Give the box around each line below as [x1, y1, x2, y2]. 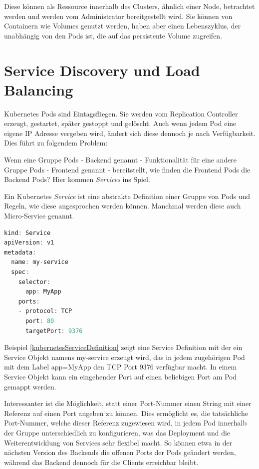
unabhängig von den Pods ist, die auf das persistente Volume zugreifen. [4, 30, 223, 40]
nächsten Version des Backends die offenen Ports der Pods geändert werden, [4, 447, 236, 457]
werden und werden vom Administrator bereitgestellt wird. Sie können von [4, 10, 233, 21]
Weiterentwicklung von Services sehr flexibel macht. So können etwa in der [4, 437, 233, 447]
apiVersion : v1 [4, 239, 54, 246]
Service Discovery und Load [4, 59, 200, 80]
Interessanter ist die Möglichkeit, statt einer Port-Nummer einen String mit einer [4, 398, 252, 408]
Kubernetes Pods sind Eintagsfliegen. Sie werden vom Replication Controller [4, 108, 238, 118]
